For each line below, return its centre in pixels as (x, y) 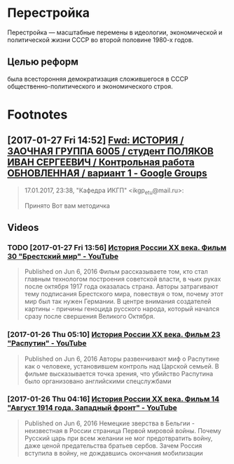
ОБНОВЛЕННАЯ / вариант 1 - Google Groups (108, 173)
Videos (23, 227)
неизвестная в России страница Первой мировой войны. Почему (123, 430)
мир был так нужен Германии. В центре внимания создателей (118, 301)
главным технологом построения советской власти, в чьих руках (123, 279)
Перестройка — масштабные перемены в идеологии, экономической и (115, 32)
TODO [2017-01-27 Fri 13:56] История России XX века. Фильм (117, 247)
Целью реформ (43, 62)
